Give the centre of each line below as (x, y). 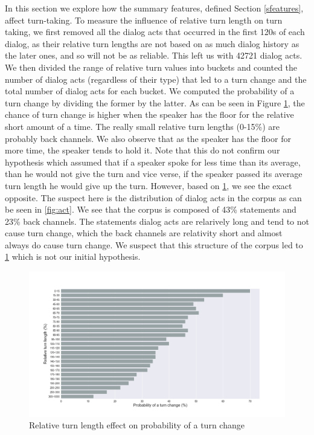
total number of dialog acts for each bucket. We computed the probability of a (150, 91)
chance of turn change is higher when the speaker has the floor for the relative (149, 114)
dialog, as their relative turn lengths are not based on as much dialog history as (152, 43)
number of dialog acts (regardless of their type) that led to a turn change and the (156, 79)
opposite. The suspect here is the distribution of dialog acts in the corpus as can (153, 197)
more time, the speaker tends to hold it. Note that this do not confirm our (143, 150)
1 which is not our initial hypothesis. (73, 256)
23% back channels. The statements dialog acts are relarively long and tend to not (157, 221)
